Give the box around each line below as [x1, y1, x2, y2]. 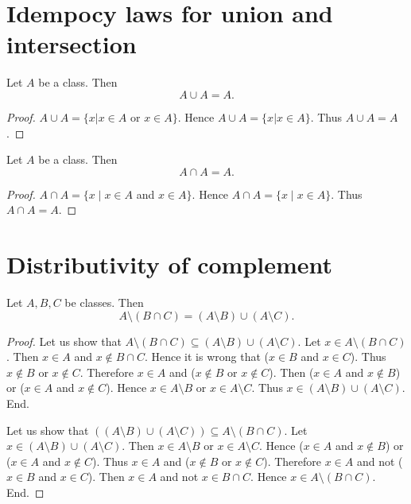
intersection [6, 28, 137, 60]
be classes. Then [64, 294, 144, 310]
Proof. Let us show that [6, 332, 122, 349]
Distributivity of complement [6, 248, 333, 281]
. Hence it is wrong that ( [144, 348, 269, 365]
